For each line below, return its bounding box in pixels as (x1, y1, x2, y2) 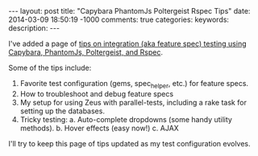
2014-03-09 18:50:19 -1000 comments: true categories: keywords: (8, 14, 230, 24)
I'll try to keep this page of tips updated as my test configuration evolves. (8, 138, 252, 148)
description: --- (8, 23, 60, 33)
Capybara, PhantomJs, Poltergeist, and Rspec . (8, 47, 164, 57)
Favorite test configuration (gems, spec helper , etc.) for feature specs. (19, 79, 248, 90)
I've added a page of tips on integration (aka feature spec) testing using (8, 39, 248, 48)
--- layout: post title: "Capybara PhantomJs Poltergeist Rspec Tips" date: (8, 6, 251, 15)
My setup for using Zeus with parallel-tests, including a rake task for (19, 97, 248, 107)
